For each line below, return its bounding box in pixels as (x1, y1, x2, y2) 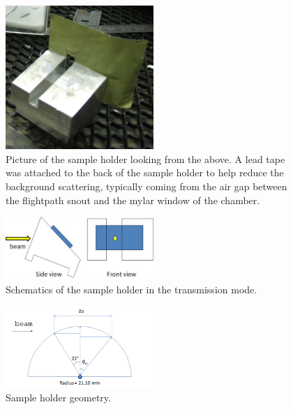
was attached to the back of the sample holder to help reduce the (6, 165, 284, 180)
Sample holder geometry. (6, 389, 111, 404)
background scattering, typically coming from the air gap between (6, 178, 287, 193)
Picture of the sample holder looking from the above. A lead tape (6, 151, 285, 166)
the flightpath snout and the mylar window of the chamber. (6, 192, 260, 207)
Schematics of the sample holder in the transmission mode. (6, 281, 257, 296)
